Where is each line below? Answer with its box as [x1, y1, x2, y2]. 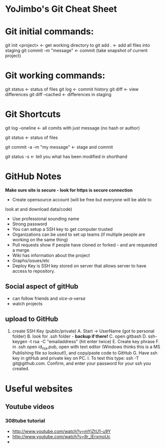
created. [12, 366, 30, 372]
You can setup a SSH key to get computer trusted [12, 226, 113, 232]
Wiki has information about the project [12, 252, 90, 258]
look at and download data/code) [5, 206, 72, 212]
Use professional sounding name [12, 216, 80, 222]
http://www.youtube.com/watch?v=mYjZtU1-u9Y [12, 428, 111, 434]
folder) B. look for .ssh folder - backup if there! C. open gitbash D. [12, 333, 147, 339]
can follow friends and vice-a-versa [12, 295, 86, 301]
